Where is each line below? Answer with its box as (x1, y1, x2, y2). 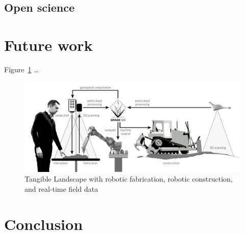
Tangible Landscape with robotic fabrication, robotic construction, (24, 173, 233, 184)
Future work (4, 34, 93, 55)
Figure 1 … (4, 64, 39, 74)
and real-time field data (24, 183, 98, 194)
